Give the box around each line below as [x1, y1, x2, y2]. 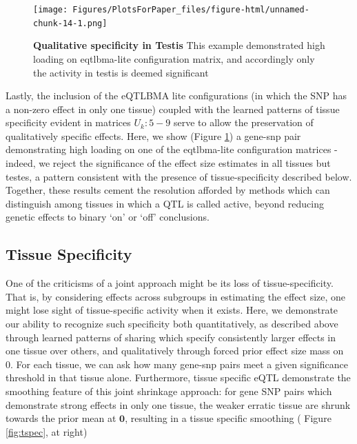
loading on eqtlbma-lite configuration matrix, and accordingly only [33, 51, 315, 65]
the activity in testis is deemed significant [33, 65, 209, 79]
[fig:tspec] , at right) [6, 424, 88, 438]
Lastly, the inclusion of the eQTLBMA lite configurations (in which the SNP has [6, 88, 347, 103]
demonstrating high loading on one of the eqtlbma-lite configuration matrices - [6, 142, 338, 157]
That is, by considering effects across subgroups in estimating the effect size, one [6, 289, 346, 303]
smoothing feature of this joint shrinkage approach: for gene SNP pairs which [6, 383, 332, 398]
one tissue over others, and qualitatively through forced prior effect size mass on [6, 343, 344, 358]
